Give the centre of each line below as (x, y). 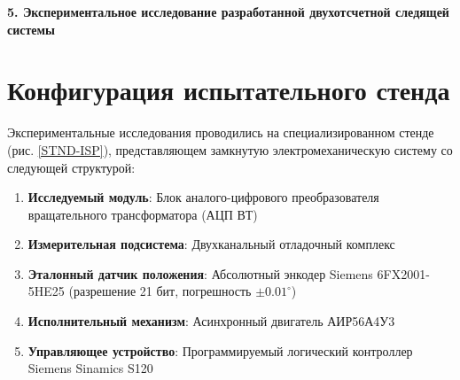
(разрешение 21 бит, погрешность (160, 291)
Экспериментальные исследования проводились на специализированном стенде (221, 132)
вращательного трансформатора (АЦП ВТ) (143, 214)
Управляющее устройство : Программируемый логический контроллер (220, 350)
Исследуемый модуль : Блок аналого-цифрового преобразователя (203, 197)
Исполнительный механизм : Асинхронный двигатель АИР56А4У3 (211, 321)
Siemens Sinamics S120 (90, 368)
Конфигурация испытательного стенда (229, 90)
